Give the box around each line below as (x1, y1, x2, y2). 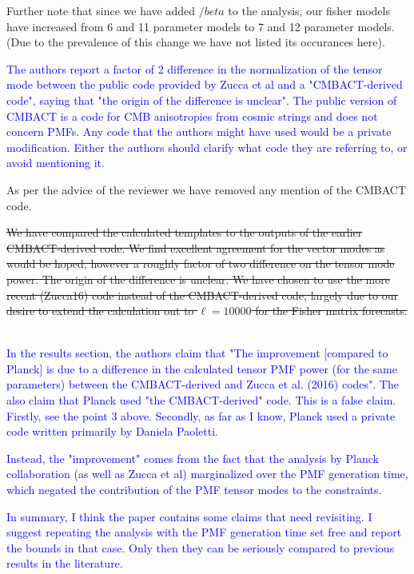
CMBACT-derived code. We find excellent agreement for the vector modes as (6, 239, 385, 256)
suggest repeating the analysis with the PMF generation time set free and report (6, 524, 402, 540)
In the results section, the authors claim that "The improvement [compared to (6, 345, 388, 361)
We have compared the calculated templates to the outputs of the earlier (6, 224, 363, 241)
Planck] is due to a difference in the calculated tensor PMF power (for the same (6, 360, 397, 377)
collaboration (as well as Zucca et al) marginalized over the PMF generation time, (6, 465, 408, 482)
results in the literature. (6, 555, 123, 572)
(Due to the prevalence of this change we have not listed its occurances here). (6, 34, 385, 50)
